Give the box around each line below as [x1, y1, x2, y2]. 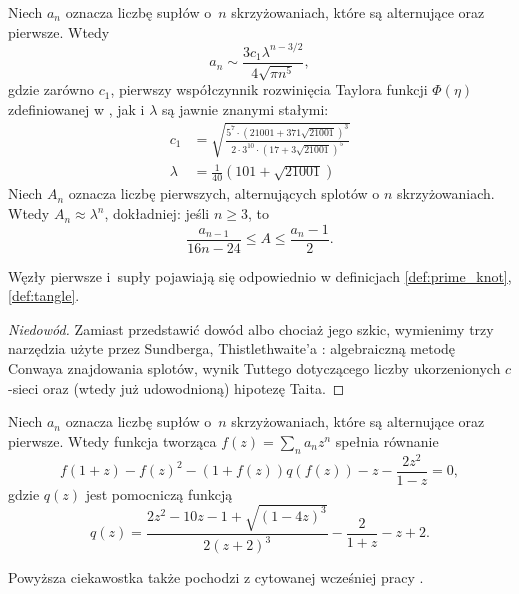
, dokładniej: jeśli [104, 203, 210, 224]
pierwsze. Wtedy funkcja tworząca [8, 430, 217, 451]
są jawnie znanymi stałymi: [162, 98, 329, 119]
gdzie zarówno [8, 79, 94, 100]
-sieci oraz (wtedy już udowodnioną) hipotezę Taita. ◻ [8, 377, 345, 398]
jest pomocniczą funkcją [85, 483, 233, 504]
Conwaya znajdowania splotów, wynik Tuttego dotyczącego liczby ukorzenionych [8, 358, 501, 379]
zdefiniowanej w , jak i [8, 98, 145, 119]
